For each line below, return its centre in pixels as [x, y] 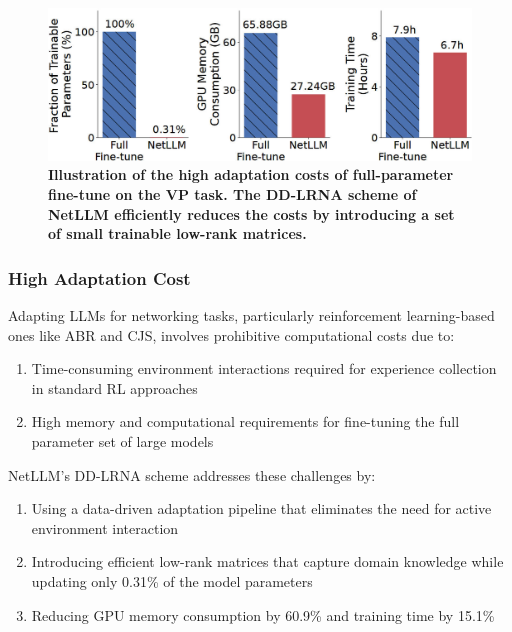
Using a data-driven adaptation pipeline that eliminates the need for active [261, 508]
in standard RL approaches [114, 387]
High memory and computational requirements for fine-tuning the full [245, 421]
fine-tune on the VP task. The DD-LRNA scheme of [232, 193]
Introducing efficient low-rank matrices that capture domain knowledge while [267, 561]
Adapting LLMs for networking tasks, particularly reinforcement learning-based [251, 314]
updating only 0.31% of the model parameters [172, 580]
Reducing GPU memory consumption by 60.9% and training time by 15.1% [263, 614]
